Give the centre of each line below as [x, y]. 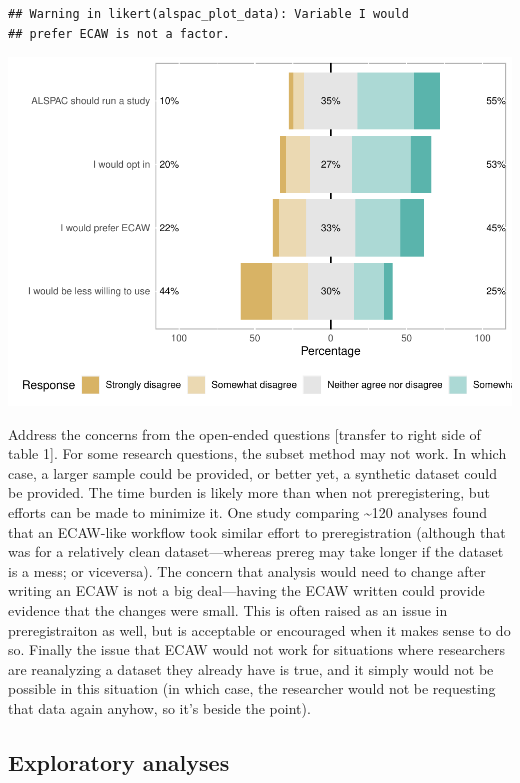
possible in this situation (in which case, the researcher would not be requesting [252, 688]
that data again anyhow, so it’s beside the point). [159, 708]
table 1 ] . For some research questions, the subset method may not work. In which [257, 453]
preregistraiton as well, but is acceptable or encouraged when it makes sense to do [259, 629]
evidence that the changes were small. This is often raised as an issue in [228, 610]
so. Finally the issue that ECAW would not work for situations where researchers [256, 649]
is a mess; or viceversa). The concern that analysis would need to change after [247, 570]
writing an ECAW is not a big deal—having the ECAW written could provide [246, 590]
